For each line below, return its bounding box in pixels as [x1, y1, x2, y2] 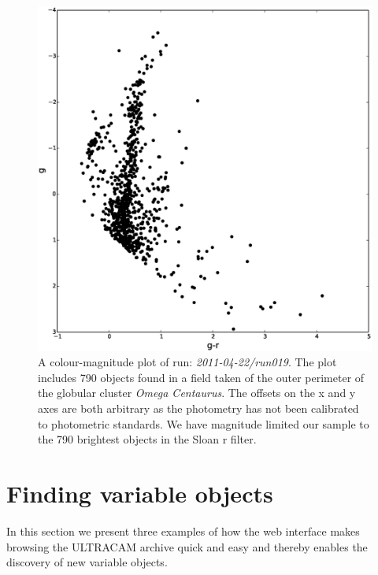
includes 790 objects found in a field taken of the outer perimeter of [38, 369, 365, 385]
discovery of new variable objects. [6, 554, 168, 570]
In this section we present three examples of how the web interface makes [6, 522, 360, 539]
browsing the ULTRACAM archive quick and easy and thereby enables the [6, 538, 368, 555]
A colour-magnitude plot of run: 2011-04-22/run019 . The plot [38, 354, 337, 370]
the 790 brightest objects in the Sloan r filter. [38, 431, 257, 447]
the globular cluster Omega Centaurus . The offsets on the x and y [38, 384, 356, 401]
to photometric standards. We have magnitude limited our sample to [38, 415, 369, 432]
